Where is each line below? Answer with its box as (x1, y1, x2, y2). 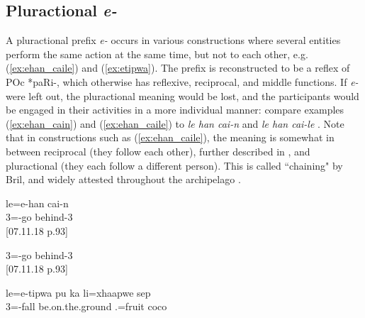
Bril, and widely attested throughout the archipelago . (6, 172, 241, 187)
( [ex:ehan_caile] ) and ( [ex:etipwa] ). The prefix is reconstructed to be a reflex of (6, 60, 350, 75)
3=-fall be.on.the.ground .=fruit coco (6, 299, 167, 314)
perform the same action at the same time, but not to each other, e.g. (6, 46, 308, 61)
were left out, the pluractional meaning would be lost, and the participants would (6, 88, 359, 103)
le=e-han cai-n (6, 195, 69, 210)
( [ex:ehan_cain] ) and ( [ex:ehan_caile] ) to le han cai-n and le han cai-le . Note (6, 116, 344, 131)
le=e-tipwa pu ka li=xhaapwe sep (6, 285, 151, 300)
